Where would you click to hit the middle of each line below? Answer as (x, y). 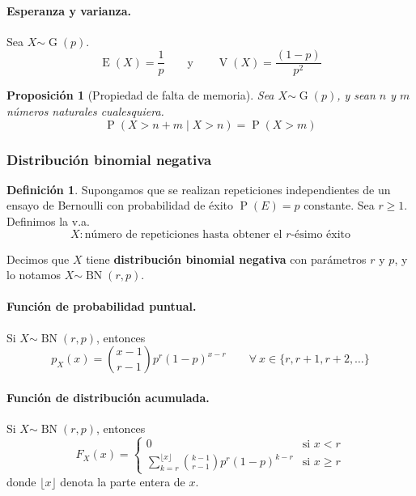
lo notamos (34, 275)
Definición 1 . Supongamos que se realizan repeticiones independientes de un (199, 189)
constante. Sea (339, 205)
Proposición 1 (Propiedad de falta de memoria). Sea (140, 95)
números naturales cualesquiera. (85, 111)
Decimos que (38, 259)
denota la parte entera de (123, 481)
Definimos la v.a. (48, 221)
